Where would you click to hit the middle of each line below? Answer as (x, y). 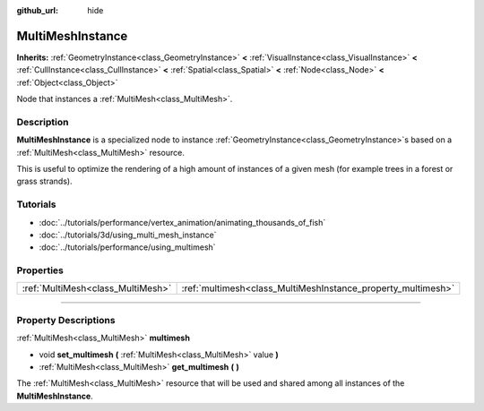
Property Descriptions (66, 320)
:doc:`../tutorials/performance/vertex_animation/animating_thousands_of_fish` (182, 222)
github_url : (37, 10)
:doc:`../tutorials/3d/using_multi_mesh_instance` (128, 235)
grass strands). (44, 181)
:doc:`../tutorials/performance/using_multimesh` (127, 247)
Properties (40, 270)
